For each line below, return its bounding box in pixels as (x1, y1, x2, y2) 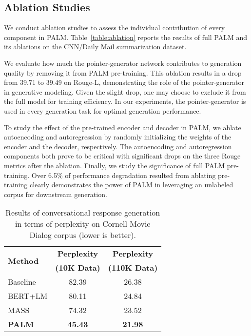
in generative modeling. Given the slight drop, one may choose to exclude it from (4, 86, 246, 97)
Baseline (8, 276, 36, 288)
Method (8, 255, 39, 266)
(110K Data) (108, 262, 158, 274)
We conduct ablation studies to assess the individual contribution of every (4, 22, 225, 33)
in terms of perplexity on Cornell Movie (15, 218, 151, 230)
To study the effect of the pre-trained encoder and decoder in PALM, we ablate (4, 122, 241, 132)
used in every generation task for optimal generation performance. (4, 105, 201, 116)
